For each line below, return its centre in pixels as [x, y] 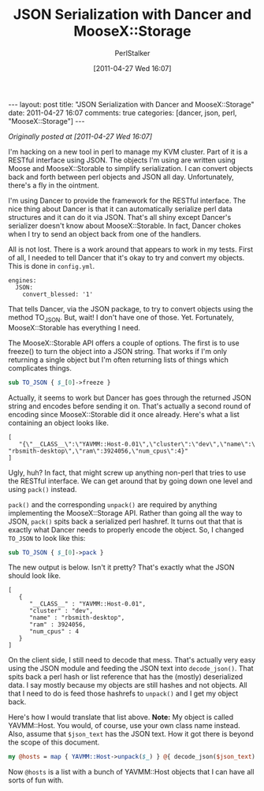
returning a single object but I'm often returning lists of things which [118, 360]
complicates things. [40, 368]
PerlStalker [132, 53]
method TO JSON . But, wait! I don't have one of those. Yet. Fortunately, [121, 318]
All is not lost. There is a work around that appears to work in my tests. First [131, 249]
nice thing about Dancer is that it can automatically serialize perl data [120, 209]
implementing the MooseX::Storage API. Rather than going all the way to [125, 513]
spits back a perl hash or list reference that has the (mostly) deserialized [126, 677]
